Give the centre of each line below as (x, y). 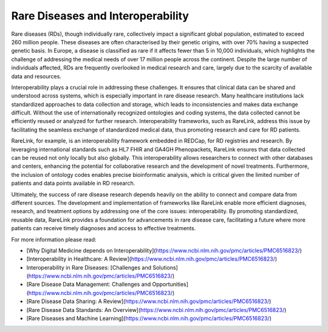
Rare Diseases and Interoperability (100, 16)
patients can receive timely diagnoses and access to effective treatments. (104, 228)
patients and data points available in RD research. (73, 183)
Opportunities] (170, 284)
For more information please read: (54, 239)
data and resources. (36, 76)
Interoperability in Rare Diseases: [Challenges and (89, 267)
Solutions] (166, 267)
